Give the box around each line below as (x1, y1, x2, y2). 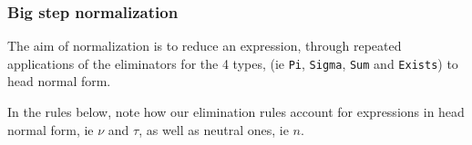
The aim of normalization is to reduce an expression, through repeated (7, 36, 402, 55)
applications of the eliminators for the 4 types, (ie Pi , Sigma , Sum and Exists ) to (7, 53, 458, 72)
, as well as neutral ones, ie (139, 120, 289, 139)
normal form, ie (7, 120, 94, 139)
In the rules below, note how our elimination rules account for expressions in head (7, 102, 465, 121)
